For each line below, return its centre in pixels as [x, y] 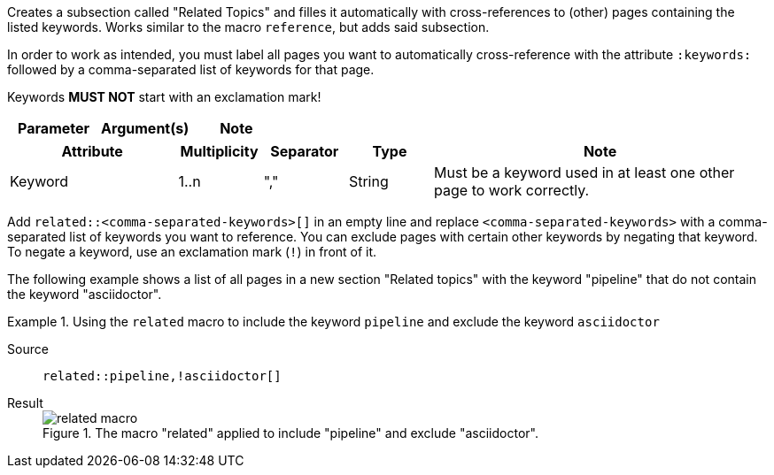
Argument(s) [145, 128]
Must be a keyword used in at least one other [584, 172]
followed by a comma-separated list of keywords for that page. [191, 69]
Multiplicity [219, 151]
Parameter [54, 128]
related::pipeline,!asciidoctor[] [162, 376]
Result [25, 403]
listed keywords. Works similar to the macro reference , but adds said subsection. [248, 27]
